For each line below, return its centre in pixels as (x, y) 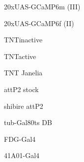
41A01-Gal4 (22, 155)
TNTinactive (23, 40)
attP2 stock (21, 89)
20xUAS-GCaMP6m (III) (42, 6)
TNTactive (20, 56)
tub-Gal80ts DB (28, 122)
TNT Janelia (23, 73)
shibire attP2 (24, 106)
